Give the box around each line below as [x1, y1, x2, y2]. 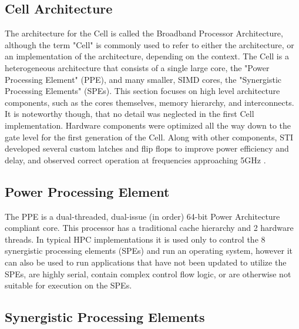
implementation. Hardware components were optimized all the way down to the [5, 119, 291, 131]
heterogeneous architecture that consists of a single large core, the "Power [5, 61, 270, 73]
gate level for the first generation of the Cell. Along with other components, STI [5, 130, 294, 143]
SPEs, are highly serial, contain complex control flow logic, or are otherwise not [5, 267, 291, 280]
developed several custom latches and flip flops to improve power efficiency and [5, 142, 289, 155]
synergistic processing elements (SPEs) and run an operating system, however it [5, 244, 293, 257]
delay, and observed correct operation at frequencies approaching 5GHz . [5, 153, 266, 166]
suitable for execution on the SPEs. [5, 279, 132, 291]
